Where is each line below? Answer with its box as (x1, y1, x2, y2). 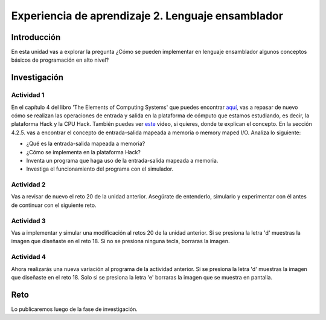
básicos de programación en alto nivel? (11, 56, 109, 64)
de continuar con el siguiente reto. (11, 201, 97, 209)
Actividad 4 (11, 253, 46, 261)
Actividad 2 (11, 180, 46, 189)
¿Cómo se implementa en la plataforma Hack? (26, 148, 141, 155)
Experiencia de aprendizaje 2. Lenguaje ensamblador (11, 9, 284, 22)
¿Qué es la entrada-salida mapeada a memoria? (26, 140, 145, 148)
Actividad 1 (11, 91, 45, 99)
